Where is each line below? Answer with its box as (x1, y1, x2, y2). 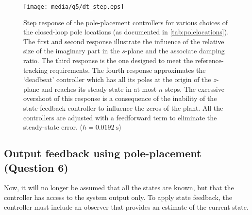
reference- (195, 55, 224, 66)
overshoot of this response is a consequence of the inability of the (23, 93, 217, 103)
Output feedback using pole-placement (4, 146, 202, 161)
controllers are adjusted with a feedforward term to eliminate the (23, 112, 217, 122)
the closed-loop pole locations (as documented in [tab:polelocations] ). (23, 27, 229, 37)
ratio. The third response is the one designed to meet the (23, 55, 193, 66)
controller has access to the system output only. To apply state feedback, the (4, 192, 232, 202)
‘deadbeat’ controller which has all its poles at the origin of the (23, 74, 211, 84)
